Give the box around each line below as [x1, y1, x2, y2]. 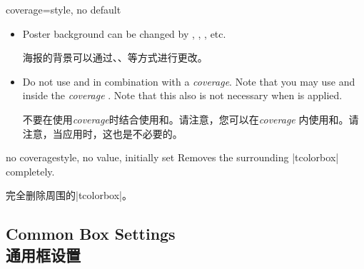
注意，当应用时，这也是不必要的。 [22, 126, 183, 141]
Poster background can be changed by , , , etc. [22, 26, 226, 41]
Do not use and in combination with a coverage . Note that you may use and [22, 73, 355, 88]
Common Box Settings [6, 223, 176, 245]
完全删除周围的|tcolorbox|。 [6, 188, 133, 203]
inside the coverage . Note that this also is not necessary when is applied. [22, 88, 343, 103]
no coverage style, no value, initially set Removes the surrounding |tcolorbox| [6, 150, 339, 165]
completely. [6, 163, 55, 178]
